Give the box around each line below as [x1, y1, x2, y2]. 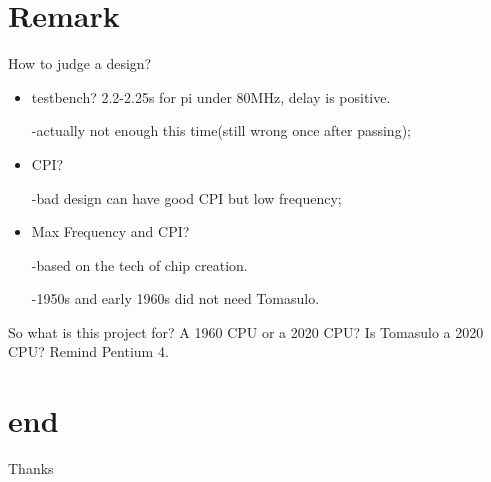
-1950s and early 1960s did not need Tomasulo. [31, 288, 320, 309]
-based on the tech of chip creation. [31, 254, 248, 275]
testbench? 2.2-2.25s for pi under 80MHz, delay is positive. [31, 86, 391, 107]
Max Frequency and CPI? [31, 221, 190, 242]
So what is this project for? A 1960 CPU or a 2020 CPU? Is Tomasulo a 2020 [8, 321, 484, 342]
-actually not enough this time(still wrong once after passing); [31, 120, 411, 141]
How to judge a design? [8, 53, 152, 74]
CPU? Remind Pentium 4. [8, 341, 169, 362]
